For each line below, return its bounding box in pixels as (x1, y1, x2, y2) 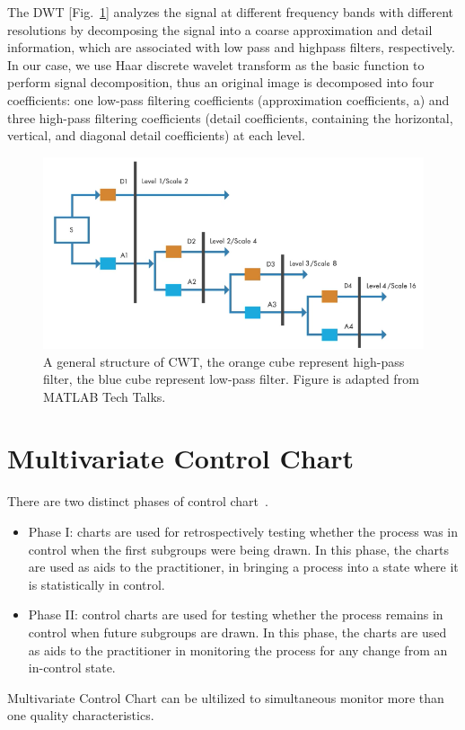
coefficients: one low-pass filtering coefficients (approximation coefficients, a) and (7, 90, 450, 109)
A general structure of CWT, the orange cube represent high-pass (43, 352, 405, 370)
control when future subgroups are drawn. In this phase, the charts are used (28, 622, 447, 641)
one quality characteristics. (7, 706, 154, 725)
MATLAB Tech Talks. (43, 387, 166, 405)
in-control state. (28, 658, 116, 677)
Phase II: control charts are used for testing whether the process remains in (28, 605, 443, 624)
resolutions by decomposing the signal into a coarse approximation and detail (7, 20, 433, 39)
